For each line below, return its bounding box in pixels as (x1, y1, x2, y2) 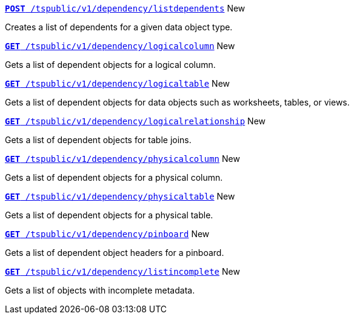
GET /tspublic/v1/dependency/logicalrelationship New (5, 116, 266, 126)
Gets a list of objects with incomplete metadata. (5, 285, 195, 295)
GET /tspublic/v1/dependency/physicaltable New (5, 191, 235, 201)
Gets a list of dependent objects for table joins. (5, 135, 192, 145)
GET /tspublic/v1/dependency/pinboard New (5, 229, 210, 239)
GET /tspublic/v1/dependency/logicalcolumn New (5, 41, 235, 51)
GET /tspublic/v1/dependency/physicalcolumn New (5, 153, 240, 164)
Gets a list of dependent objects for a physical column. (5, 172, 223, 183)
